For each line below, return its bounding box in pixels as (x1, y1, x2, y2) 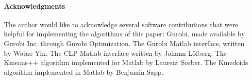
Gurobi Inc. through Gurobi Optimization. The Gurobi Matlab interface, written (4, 38, 245, 48)
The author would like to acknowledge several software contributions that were (4, 19, 238, 29)
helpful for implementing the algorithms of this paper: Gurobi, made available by (4, 29, 245, 39)
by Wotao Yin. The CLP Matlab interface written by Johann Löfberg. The (4, 48, 227, 58)
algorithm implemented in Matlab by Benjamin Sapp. (4, 66, 164, 77)
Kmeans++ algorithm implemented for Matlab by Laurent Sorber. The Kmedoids (4, 57, 248, 67)
